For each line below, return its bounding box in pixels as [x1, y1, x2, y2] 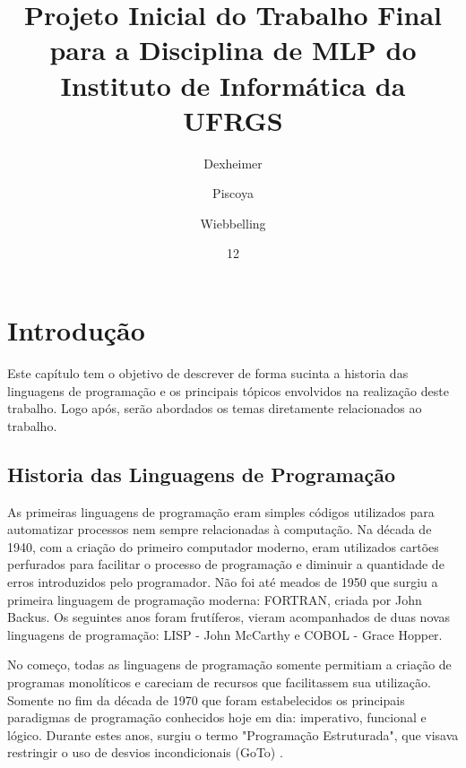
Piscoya [212, 184, 254, 203]
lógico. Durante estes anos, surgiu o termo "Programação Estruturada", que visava [7, 725, 459, 744]
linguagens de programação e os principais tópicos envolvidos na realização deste [7, 381, 449, 400]
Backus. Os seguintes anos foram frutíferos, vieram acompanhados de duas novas [7, 608, 451, 626]
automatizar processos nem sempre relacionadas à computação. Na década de [7, 520, 432, 539]
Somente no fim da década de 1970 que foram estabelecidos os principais [7, 690, 405, 709]
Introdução [7, 312, 145, 349]
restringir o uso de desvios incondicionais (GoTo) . [7, 743, 283, 762]
